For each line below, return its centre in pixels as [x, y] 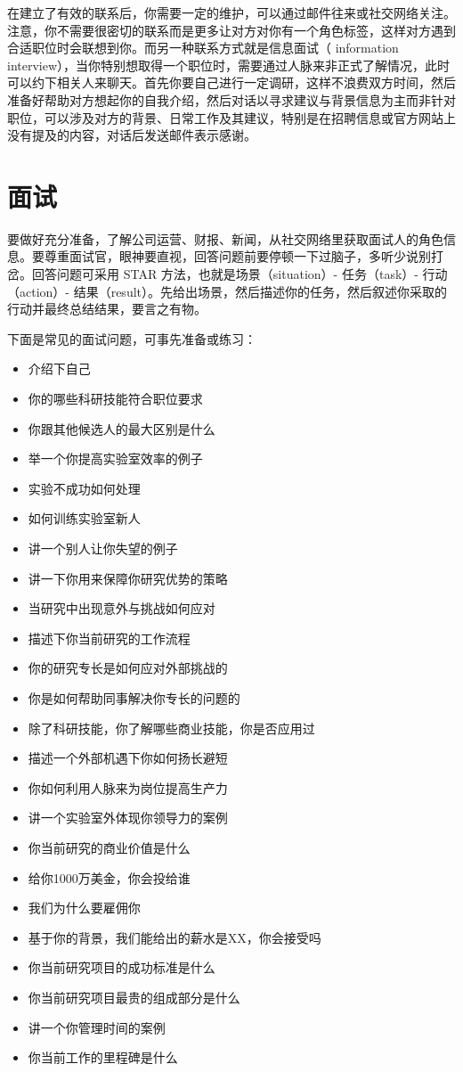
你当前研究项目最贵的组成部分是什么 [134, 997]
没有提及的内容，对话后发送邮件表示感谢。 [132, 135]
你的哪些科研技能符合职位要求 [115, 399]
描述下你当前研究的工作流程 [109, 638]
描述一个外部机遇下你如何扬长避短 [128, 758]
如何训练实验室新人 [84, 518]
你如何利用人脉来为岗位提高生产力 [128, 787]
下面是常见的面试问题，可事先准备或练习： [132, 338]
